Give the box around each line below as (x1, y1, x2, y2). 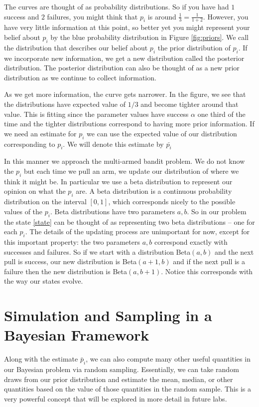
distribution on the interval (4, 196, 87, 207)
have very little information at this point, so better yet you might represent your (4, 22, 250, 32)
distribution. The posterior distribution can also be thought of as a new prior (4, 62, 240, 73)
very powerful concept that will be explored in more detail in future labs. (4, 393, 227, 404)
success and (4, 11, 39, 21)
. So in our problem (187, 206, 247, 216)
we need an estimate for (4, 128, 77, 138)
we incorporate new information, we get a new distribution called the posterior (4, 52, 245, 63)
